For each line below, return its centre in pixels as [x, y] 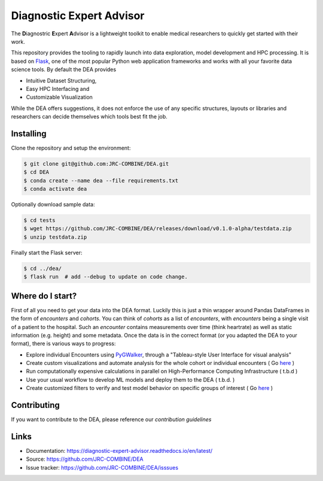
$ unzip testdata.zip [55, 237]
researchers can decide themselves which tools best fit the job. [89, 117]
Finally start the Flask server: [47, 252]
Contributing [35, 405]
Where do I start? [44, 296]
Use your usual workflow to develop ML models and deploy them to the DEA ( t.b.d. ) [130, 379]
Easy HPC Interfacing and [58, 89]
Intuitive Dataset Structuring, [61, 80]
